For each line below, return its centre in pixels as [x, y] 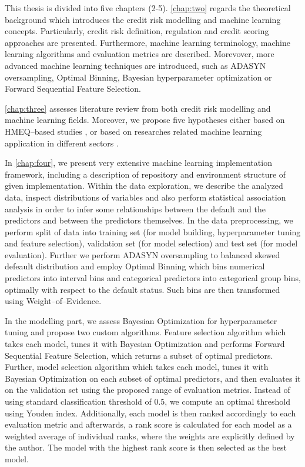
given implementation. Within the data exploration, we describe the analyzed [144, 186]
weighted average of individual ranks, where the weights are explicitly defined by [150, 436]
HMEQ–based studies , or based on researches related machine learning [133, 131]
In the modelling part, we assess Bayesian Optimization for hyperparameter [141, 320]
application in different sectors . [62, 143]
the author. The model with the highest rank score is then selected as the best [146, 447]
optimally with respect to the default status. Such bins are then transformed [143, 289]
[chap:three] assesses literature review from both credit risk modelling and [138, 108]
